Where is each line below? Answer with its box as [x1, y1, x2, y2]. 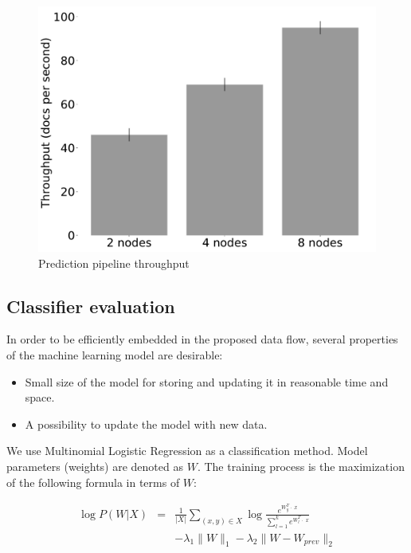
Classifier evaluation [6, 293, 175, 318]
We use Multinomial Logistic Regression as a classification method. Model [6, 442, 368, 459]
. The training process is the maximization [197, 458, 405, 475]
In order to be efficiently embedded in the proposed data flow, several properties [6, 331, 398, 347]
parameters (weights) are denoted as [6, 458, 183, 475]
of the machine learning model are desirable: [6, 347, 223, 363]
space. [25, 389, 55, 406]
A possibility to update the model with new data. [25, 415, 268, 432]
